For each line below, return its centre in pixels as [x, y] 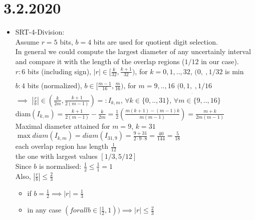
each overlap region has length [62, 146]
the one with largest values [56, 156]
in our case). [220, 61]
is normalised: [60, 166]
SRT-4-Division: [40, 32]
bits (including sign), [59, 71]
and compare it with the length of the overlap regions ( [100, 61]
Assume [27, 41]
